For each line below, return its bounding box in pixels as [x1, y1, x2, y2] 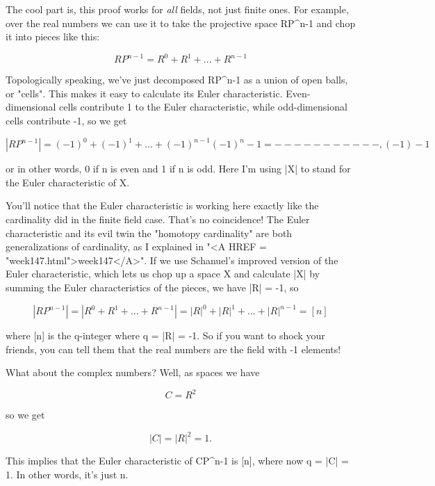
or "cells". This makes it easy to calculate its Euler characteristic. [6, 86, 283, 100]
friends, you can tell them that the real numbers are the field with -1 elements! [6, 341, 341, 356]
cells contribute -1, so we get [6, 113, 127, 128]
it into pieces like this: [6, 29, 100, 44]
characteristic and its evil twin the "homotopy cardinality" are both [6, 225, 293, 240]
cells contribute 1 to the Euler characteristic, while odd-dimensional [59, 99, 347, 114]
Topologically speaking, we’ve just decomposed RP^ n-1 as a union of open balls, [6, 72, 348, 87]
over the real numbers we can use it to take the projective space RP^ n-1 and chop [6, 15, 356, 30]
